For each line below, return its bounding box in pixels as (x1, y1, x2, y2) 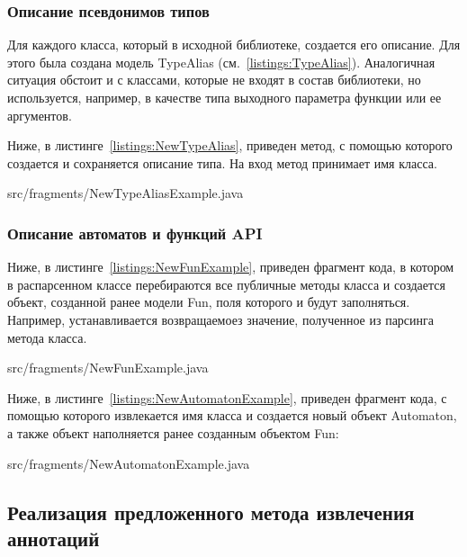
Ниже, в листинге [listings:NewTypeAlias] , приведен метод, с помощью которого (7, 136, 453, 155)
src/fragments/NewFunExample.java (7, 358, 209, 377)
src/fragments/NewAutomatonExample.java (7, 454, 250, 472)
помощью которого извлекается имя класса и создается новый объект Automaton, (7, 406, 457, 425)
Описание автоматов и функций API (7, 221, 263, 244)
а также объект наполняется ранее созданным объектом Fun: (7, 423, 339, 442)
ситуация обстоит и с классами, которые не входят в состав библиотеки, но (7, 70, 421, 89)
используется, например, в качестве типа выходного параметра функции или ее (7, 88, 442, 106)
